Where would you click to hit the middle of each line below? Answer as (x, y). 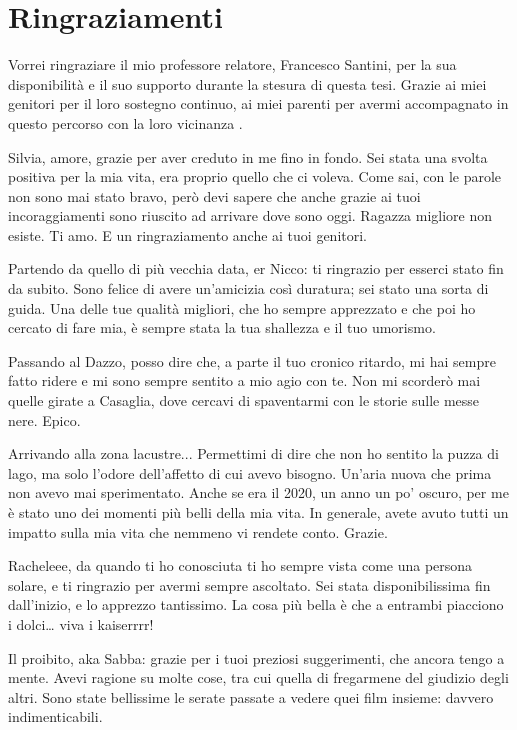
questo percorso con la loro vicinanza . (125, 122)
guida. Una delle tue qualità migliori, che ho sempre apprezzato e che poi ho (242, 307)
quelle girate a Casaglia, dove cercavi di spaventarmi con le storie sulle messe (244, 400)
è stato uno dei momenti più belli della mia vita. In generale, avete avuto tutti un (258, 512)
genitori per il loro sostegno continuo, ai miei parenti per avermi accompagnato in (258, 103)
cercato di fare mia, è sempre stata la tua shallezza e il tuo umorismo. (222, 327)
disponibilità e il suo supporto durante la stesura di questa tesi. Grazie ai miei (247, 83)
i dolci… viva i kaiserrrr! (81, 623)
